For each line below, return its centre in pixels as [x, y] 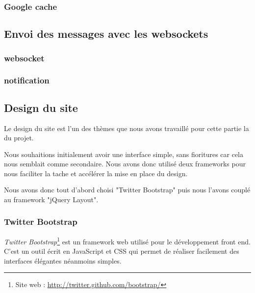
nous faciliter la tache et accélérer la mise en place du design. [96, 173]
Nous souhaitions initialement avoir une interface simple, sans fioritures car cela [124, 154]
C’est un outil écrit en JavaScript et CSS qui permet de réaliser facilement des [122, 251]
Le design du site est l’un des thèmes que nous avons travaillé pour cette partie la [127, 128]
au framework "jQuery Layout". [51, 200]
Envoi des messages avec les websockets [106, 34]
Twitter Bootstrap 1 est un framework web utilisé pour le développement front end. [127, 240]
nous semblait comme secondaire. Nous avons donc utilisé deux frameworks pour [125, 164]
